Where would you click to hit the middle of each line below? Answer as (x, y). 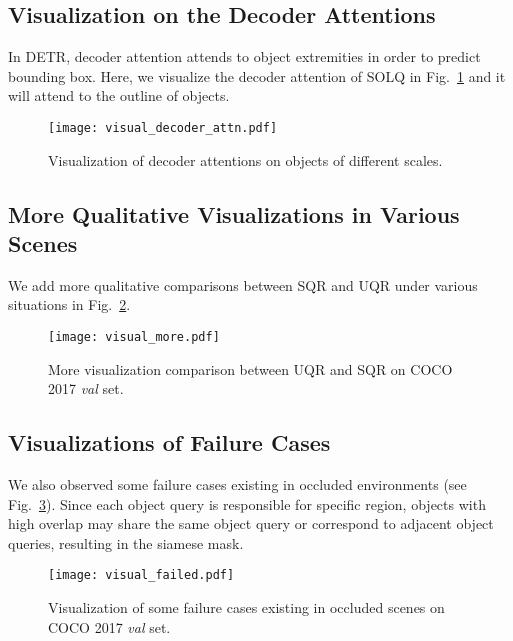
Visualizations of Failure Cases (169, 442)
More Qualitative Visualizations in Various (234, 213)
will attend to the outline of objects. (119, 95)
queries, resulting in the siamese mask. (126, 542)
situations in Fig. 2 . (69, 304)
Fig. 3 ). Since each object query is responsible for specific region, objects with (247, 503)
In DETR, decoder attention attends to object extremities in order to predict (244, 56)
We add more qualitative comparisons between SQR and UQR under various (243, 284)
